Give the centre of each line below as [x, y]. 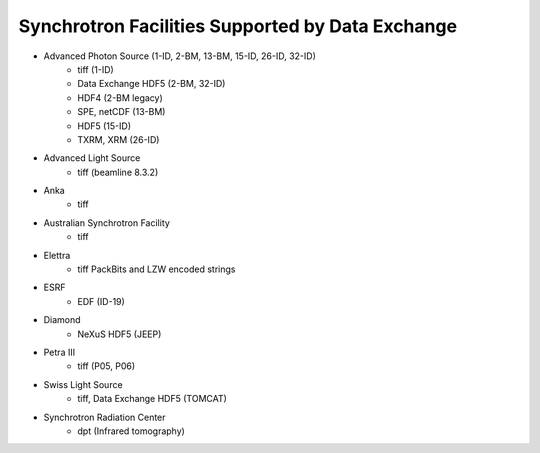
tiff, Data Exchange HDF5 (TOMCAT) [152, 399]
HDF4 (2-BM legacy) [120, 97]
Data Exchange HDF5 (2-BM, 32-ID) [151, 84]
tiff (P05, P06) [106, 366]
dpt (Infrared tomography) [131, 431]
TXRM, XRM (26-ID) [118, 139]
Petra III [59, 352]
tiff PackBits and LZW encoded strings [156, 269]
